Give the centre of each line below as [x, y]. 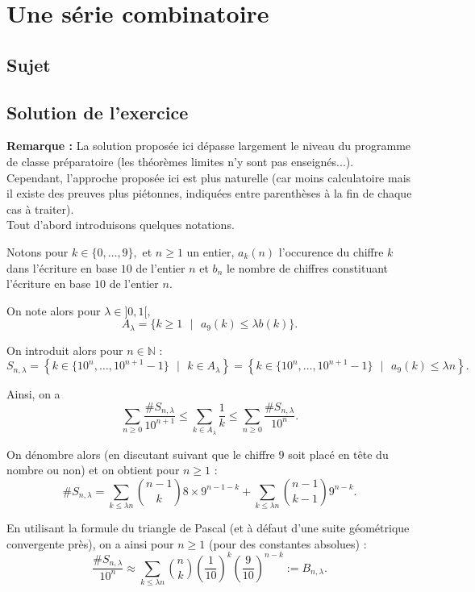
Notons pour [37, 251]
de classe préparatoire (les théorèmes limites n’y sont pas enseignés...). [180, 161]
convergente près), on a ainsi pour [90, 543]
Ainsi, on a [33, 394]
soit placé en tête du [338, 454]
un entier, [210, 251]
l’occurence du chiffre [331, 251]
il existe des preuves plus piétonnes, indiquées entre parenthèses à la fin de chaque [209, 193]
